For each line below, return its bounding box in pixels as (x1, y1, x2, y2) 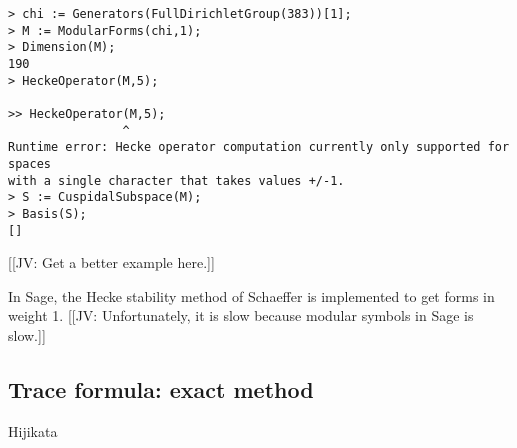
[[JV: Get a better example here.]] (8, 252, 215, 273)
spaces (8, 156, 51, 171)
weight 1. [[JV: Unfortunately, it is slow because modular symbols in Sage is (8, 305, 474, 326)
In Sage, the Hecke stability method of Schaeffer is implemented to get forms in (8, 285, 495, 306)
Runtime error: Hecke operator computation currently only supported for (8, 140, 510, 155)
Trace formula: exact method (8, 373, 314, 404)
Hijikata (8, 420, 58, 441)
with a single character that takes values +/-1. (8, 173, 345, 188)
